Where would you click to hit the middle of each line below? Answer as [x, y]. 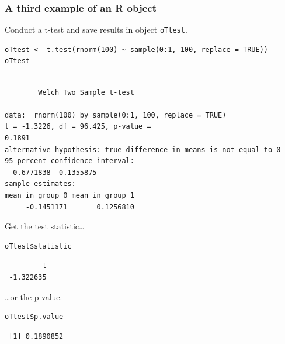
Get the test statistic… [45, 226]
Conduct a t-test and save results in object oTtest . [96, 30]
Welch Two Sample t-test [86, 92]
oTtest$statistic [38, 246]
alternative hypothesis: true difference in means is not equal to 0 [143, 149]
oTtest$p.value [34, 317]
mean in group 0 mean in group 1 [69, 195]
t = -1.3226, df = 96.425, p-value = [78, 127]
